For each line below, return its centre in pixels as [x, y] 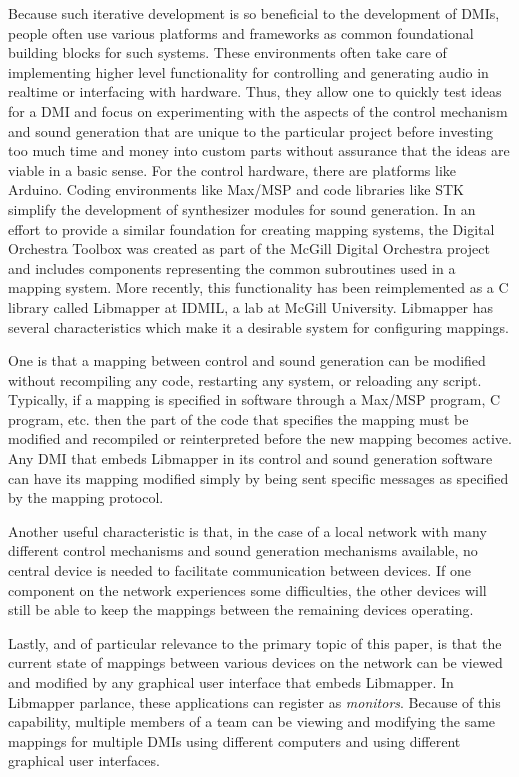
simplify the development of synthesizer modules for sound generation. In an [242, 208]
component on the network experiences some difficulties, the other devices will [247, 589]
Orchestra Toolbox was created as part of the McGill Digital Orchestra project [249, 248]
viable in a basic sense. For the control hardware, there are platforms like [232, 169]
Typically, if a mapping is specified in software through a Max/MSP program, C [254, 399]
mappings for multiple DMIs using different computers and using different [234, 740]
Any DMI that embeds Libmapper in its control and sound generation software [250, 458]
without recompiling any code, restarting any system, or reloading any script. [245, 379]
